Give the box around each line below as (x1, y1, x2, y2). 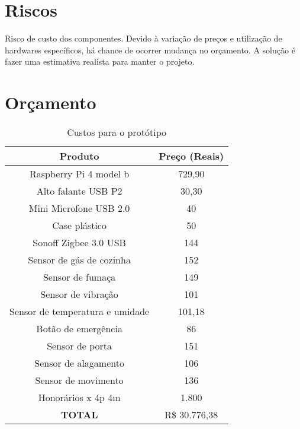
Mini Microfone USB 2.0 (28, 201, 130, 215)
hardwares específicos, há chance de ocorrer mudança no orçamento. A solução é (5, 43, 295, 56)
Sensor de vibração (40, 287, 118, 301)
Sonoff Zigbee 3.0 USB (33, 236, 126, 250)
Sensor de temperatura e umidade (9, 304, 150, 319)
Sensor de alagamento (34, 356, 124, 370)
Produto (59, 149, 99, 163)
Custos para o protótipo (67, 125, 167, 139)
